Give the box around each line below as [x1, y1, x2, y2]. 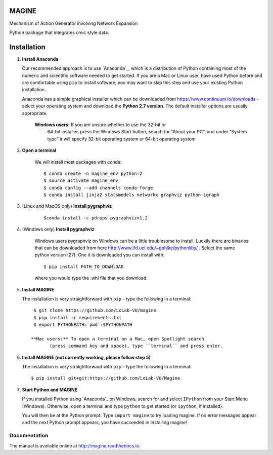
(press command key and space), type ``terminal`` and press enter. [50, 343, 223, 349]
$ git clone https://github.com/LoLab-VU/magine [33, 308, 157, 314]
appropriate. [22, 110, 48, 116]
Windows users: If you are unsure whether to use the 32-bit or [34, 122, 166, 128]
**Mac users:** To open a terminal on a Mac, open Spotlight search [31, 336, 204, 342]
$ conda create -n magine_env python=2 [43, 170, 143, 176]
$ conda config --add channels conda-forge [43, 185, 153, 191]
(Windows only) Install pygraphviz [22, 226, 95, 233]
